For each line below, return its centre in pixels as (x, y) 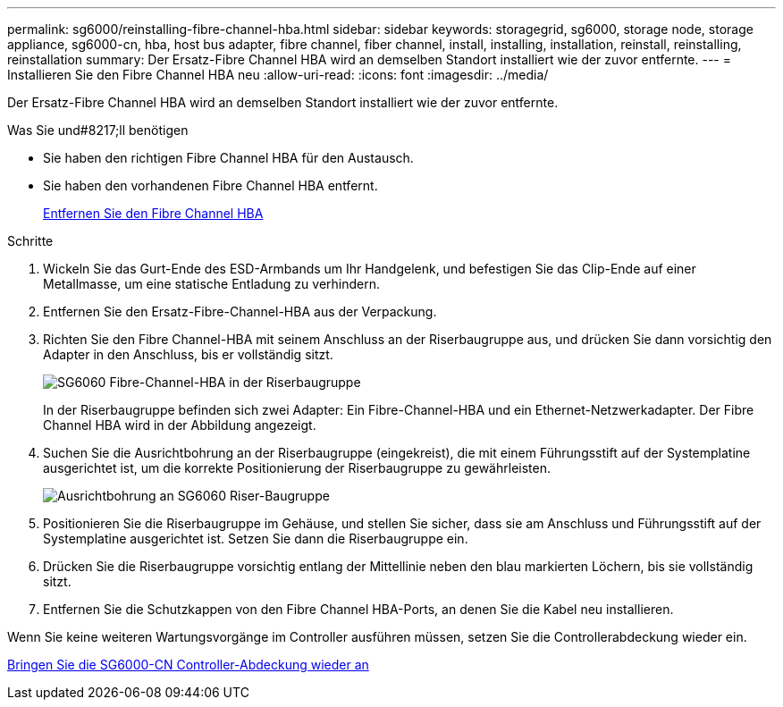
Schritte (30, 241)
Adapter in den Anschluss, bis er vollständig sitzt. (188, 354)
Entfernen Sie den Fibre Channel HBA (153, 213)
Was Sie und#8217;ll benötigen (98, 130)
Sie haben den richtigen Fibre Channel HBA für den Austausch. (228, 158)
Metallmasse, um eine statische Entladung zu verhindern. (212, 284)
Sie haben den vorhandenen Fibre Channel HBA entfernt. (210, 185)
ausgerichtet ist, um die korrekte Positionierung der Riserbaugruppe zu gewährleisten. (297, 468)
